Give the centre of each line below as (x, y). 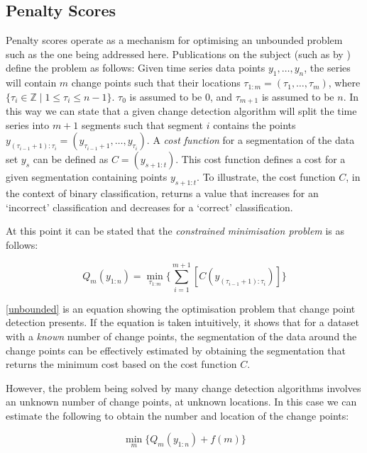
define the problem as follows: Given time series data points (136, 68)
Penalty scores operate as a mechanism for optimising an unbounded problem (174, 40)
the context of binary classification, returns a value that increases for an (162, 193)
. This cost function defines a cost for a (261, 159)
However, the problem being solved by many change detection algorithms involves (183, 387)
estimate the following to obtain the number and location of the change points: (177, 415)
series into (28, 124)
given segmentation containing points (87, 177)
